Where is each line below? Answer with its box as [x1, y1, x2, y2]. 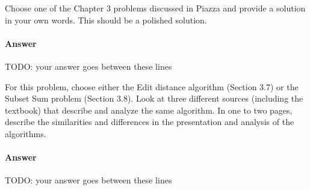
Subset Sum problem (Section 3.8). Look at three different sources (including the [5, 92, 303, 105]
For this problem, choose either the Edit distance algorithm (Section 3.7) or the [5, 80, 299, 93]
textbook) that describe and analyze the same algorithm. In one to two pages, [5, 103, 293, 116]
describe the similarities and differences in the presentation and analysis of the [5, 115, 294, 128]
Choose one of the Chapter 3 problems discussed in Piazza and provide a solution [5, 2, 306, 14]
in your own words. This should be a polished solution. [5, 13, 207, 26]
